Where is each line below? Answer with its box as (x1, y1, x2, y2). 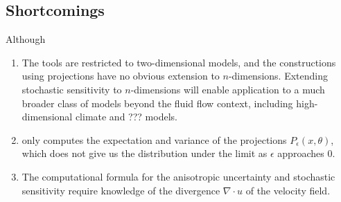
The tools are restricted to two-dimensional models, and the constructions (21, 55, 336, 69)
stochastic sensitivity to (21, 82, 122, 96)
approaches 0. (277, 146, 335, 160)
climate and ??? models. (75, 109, 177, 124)
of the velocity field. (245, 183, 331, 197)
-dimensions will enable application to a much (130, 82, 325, 96)
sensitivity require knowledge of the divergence (21, 183, 220, 197)
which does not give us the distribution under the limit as (21, 146, 268, 160)
